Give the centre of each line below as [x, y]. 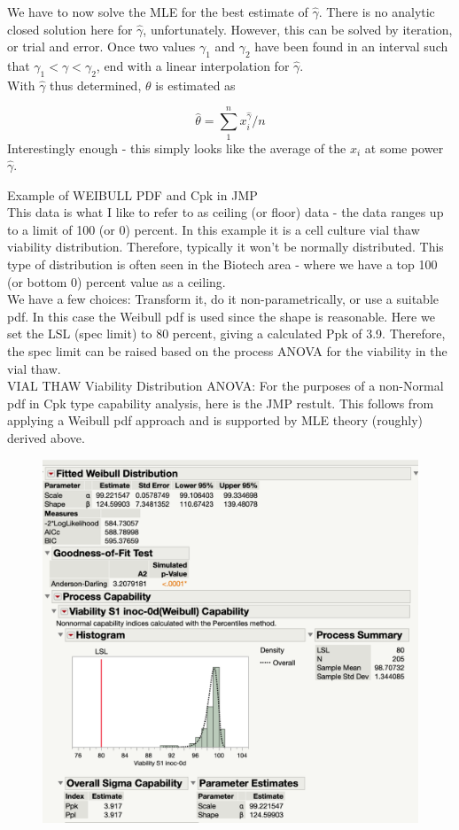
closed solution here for [70, 29]
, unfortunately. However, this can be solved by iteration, [298, 29]
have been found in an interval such [351, 47]
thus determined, [96, 85]
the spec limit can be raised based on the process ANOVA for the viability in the [227, 351]
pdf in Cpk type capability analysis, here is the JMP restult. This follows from [221, 403]
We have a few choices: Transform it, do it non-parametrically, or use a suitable [223, 299]
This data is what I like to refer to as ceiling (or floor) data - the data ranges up [226, 212]
